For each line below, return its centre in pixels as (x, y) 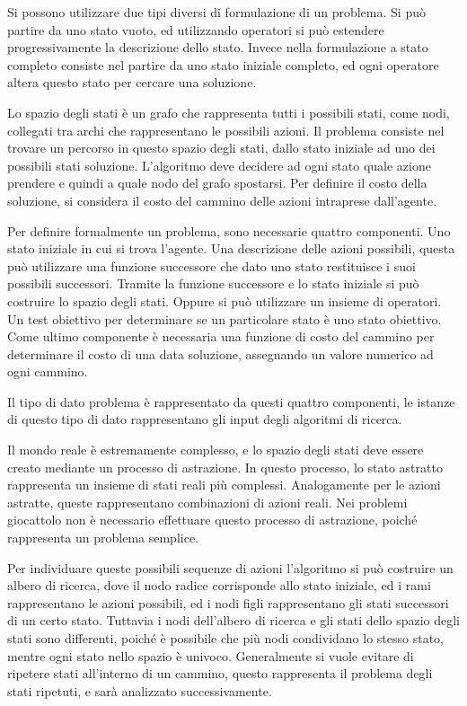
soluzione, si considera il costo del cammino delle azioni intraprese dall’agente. (222, 200)
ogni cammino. (48, 371)
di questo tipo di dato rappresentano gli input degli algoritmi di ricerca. (205, 419)
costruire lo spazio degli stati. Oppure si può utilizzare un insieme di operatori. (225, 300)
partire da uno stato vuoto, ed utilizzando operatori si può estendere (196, 29)
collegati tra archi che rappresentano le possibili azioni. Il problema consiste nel (226, 130)
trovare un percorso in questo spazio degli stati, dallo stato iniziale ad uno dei (221, 148)
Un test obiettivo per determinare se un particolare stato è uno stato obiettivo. (225, 318)
